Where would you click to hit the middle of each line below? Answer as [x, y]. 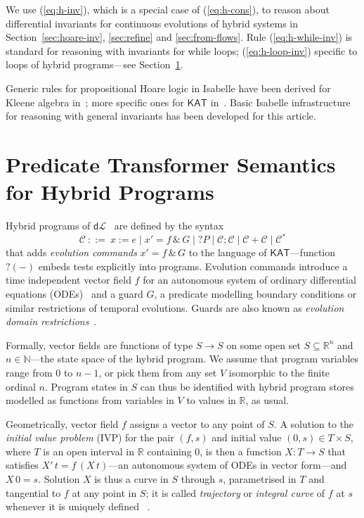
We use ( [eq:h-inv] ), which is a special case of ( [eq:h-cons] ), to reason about [168, 9]
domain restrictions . [51, 321]
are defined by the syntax [169, 226]
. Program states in [86, 386]
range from [29, 372]
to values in [211, 400]
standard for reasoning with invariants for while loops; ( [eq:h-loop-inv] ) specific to [182, 50]
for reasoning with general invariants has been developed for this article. [161, 116]
